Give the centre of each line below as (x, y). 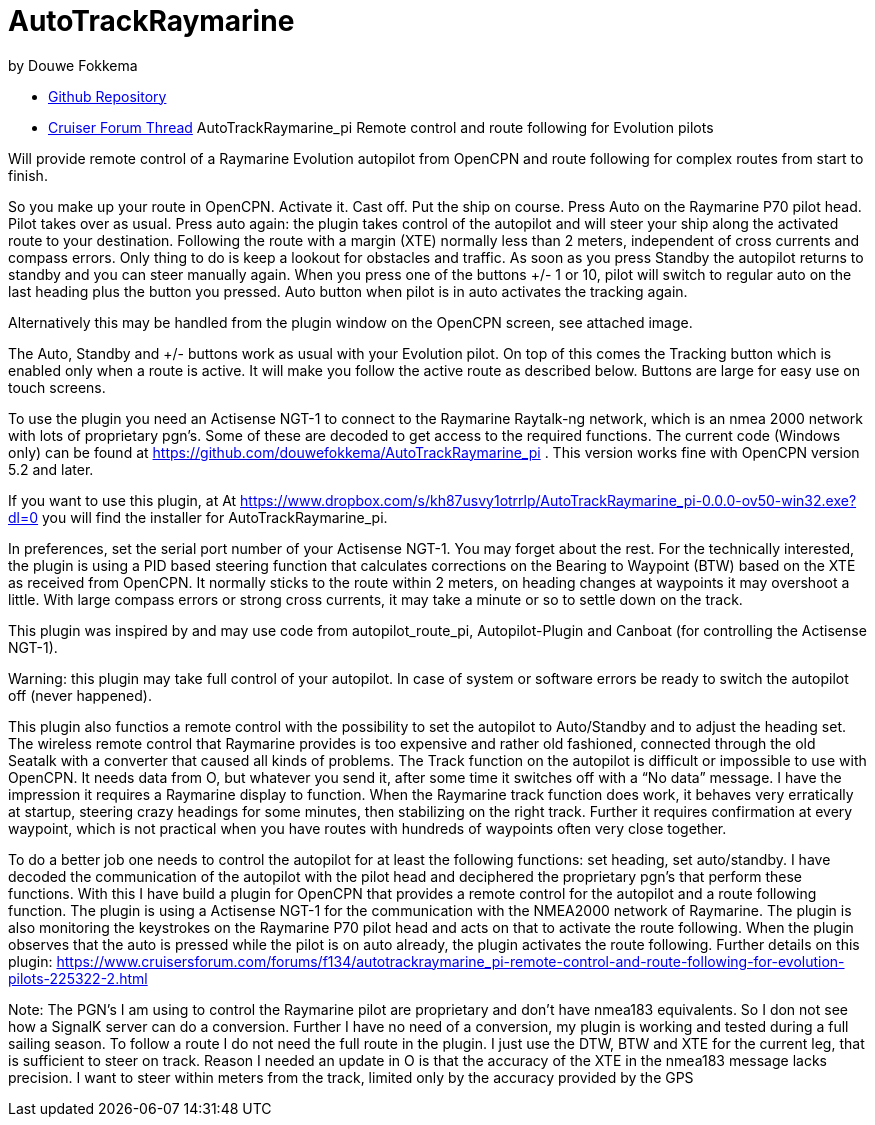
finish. (28, 175)
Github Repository (107, 96)
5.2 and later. (51, 469)
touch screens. (57, 387)
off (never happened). (80, 695)
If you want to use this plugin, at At (122, 500)
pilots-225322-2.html (78, 978)
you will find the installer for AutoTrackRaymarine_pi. (215, 517)
